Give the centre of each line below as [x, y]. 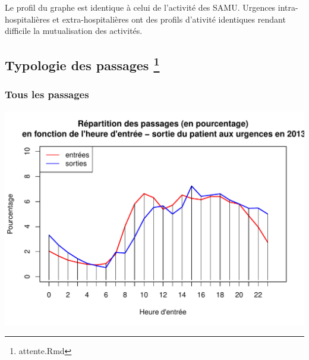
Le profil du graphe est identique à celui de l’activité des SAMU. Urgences [140, 7]
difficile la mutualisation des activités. [74, 31]
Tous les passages [47, 94]
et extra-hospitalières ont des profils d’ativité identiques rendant [169, 19]
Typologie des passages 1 [82, 64]
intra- [288, 7]
